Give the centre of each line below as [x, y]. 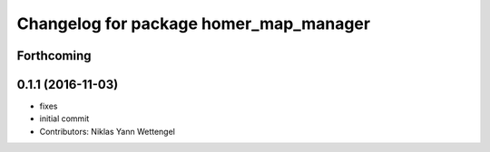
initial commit [64, 119]
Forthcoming [54, 56]
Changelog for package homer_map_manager [194, 24]
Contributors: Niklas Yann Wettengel [108, 131]
